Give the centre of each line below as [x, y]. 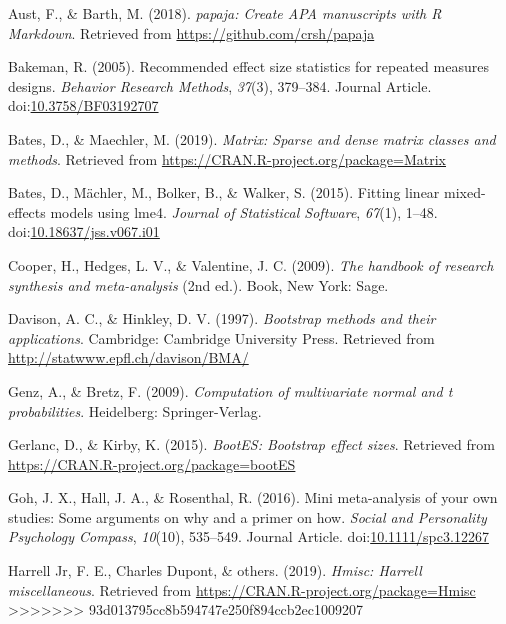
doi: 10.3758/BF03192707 [83, 105]
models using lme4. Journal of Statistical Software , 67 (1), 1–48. [244, 211]
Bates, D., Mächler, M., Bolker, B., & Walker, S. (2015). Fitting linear [224, 192]
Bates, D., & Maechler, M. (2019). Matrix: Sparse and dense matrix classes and [252, 138]
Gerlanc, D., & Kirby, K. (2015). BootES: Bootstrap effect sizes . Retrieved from [251, 444]
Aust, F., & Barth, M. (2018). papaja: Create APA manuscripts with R [225, 13]
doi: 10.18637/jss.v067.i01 [84, 231]
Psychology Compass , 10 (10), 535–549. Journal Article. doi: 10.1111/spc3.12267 [248, 536]
